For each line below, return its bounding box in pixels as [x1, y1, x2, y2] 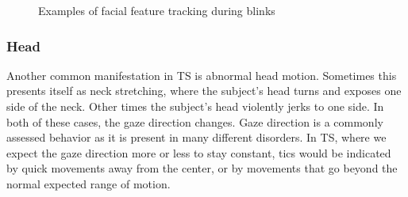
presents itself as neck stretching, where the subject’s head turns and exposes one [6, 82, 402, 99]
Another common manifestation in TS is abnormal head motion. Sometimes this [6, 66, 397, 83]
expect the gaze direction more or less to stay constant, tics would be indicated [6, 144, 391, 161]
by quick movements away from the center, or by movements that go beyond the [6, 160, 398, 176]
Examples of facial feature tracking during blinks [38, 2, 275, 18]
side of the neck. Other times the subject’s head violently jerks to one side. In [6, 98, 384, 114]
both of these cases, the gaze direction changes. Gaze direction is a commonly [6, 113, 383, 130]
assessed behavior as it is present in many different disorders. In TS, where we [6, 129, 387, 146]
